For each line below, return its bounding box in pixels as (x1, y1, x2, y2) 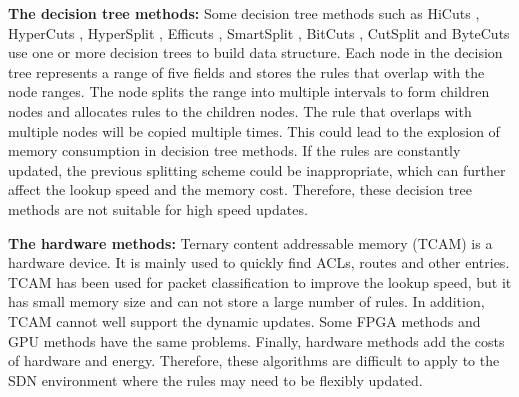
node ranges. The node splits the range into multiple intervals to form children (8, 81, 490, 102)
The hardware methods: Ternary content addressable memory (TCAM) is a (8, 232, 493, 253)
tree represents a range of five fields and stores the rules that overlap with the (8, 61, 485, 82)
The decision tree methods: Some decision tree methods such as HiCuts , (8, 3, 480, 23)
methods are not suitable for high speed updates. (8, 198, 308, 219)
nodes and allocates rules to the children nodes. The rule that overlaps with (8, 100, 472, 121)
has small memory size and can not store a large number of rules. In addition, (8, 291, 485, 312)
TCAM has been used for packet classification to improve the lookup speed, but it (8, 271, 512, 292)
